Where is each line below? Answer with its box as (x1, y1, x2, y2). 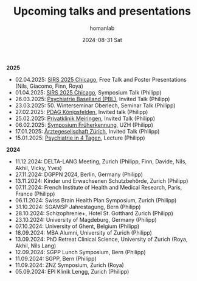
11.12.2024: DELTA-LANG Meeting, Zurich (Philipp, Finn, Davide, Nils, (15, 157, 187, 165)
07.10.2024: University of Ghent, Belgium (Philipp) (15, 222, 140, 230)
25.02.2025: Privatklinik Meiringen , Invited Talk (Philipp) (15, 115, 156, 122)
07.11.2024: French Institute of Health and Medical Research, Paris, (15, 183, 182, 191)
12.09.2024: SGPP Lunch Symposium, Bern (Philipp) (15, 248, 146, 255)
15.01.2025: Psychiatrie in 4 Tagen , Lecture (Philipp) (15, 134, 145, 141)
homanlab (89, 24, 115, 32)
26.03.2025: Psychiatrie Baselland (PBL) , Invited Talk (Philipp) (15, 95, 170, 102)
